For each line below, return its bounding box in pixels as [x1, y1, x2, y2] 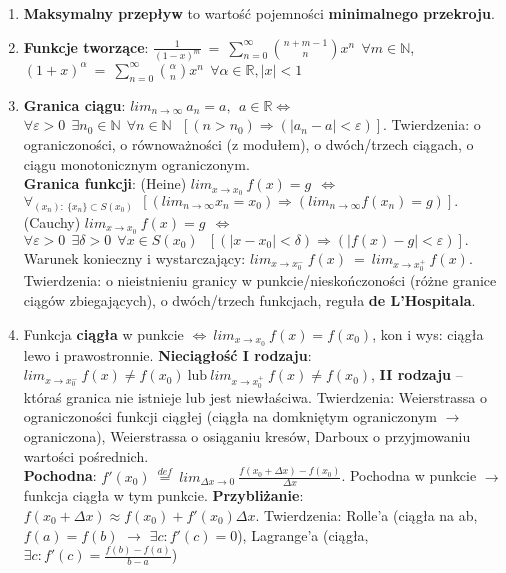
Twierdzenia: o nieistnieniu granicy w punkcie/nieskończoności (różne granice [23, 270, 497, 291]
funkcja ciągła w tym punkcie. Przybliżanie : [23, 485, 304, 506]
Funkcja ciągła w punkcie [23, 323, 184, 344]
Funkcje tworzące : [23, 36, 149, 57]
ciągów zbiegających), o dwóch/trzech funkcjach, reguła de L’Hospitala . [23, 290, 476, 311]
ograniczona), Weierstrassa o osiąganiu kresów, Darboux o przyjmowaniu [23, 426, 471, 447]
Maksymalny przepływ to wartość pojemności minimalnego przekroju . [23, 3, 495, 23]
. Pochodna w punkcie [341, 465, 477, 486]
